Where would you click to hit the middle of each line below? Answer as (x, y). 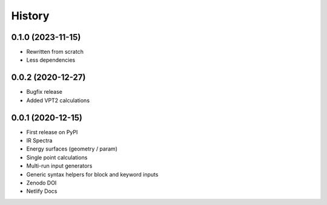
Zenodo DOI (41, 183)
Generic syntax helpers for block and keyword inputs (92, 174)
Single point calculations (57, 157)
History (30, 16)
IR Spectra (39, 141)
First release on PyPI (52, 132)
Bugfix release (45, 92)
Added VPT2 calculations (58, 100)
